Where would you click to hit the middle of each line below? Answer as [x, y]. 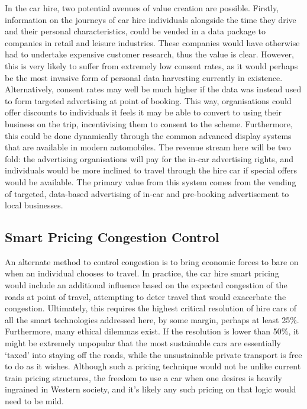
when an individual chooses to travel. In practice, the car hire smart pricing [142, 273]
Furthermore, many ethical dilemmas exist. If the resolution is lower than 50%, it [152, 331]
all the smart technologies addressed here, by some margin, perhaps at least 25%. [152, 319]
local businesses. [34, 205]
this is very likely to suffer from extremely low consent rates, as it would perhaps [151, 65]
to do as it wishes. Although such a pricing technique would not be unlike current [153, 366]
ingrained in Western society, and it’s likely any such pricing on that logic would [151, 389]
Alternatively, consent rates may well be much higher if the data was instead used [153, 89]
